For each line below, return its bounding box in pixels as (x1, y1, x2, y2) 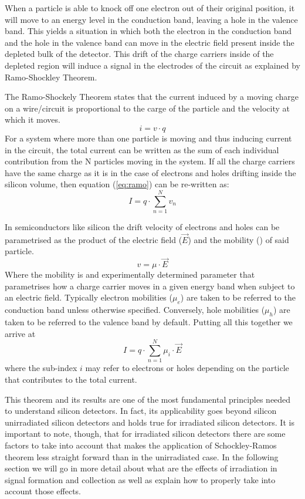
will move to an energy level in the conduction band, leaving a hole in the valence (5, 13, 298, 25)
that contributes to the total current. (5, 373, 137, 385)
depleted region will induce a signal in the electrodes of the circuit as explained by (5, 59, 300, 71)
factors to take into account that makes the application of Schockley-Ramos (5, 439, 277, 451)
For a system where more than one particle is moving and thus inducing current (5, 132, 292, 144)
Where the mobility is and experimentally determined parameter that (5, 268, 255, 281)
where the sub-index (5, 362, 77, 374)
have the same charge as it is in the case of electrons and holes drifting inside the (5, 166, 296, 178)
